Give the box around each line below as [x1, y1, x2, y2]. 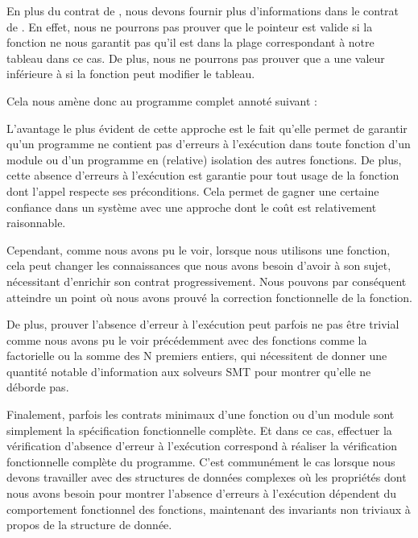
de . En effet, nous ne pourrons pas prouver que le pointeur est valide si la [6, 18, 373, 35]
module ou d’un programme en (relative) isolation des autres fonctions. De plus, [6, 151, 402, 168]
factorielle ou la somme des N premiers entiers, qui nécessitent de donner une [6, 347, 387, 364]
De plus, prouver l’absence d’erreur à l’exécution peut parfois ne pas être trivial [6, 316, 399, 333]
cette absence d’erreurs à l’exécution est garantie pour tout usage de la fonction [6, 167, 399, 184]
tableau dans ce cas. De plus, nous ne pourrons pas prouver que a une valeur [6, 49, 385, 66]
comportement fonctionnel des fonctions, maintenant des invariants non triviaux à [6, 500, 411, 517]
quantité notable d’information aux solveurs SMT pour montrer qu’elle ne [6, 362, 371, 379]
